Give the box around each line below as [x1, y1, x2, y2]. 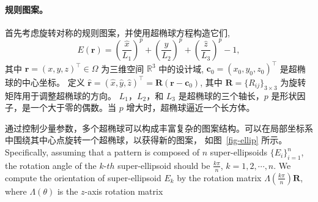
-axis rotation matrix [84, 184, 163, 197]
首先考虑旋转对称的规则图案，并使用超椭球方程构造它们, [5, 26, 230, 39]
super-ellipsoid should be [117, 159, 210, 171]
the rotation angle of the [5, 159, 97, 171]
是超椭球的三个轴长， [178, 89, 264, 102]
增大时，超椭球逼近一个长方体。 [126, 101, 255, 114]
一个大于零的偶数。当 [30, 101, 116, 114]
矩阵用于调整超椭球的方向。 [5, 89, 116, 102]
